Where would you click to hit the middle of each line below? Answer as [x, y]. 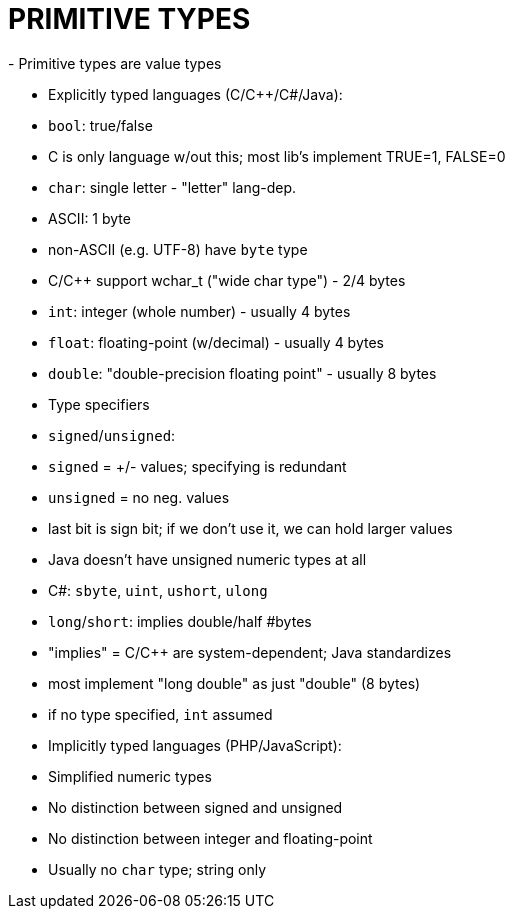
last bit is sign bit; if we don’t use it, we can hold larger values [250, 528]
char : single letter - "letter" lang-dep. [172, 187]
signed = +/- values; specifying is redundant [197, 466]
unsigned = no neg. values [139, 497]
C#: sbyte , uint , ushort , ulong [158, 590]
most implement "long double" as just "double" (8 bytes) [234, 683]
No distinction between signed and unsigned [195, 807]
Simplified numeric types [130, 776]
